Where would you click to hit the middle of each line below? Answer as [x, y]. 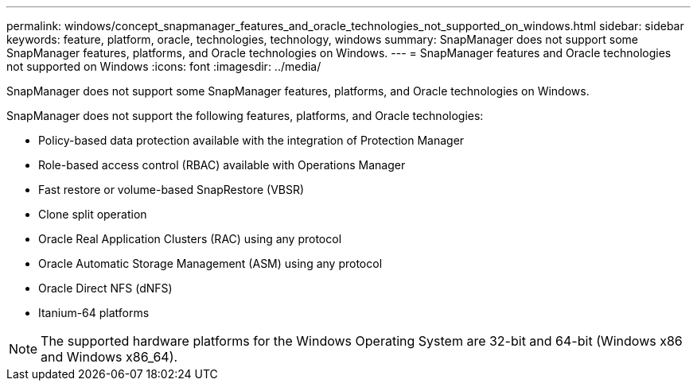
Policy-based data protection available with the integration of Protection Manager [251, 140]
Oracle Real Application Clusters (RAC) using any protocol [190, 239]
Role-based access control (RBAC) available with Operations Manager [222, 165]
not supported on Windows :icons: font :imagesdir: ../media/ [164, 66]
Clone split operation [93, 214]
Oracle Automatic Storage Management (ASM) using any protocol [210, 263]
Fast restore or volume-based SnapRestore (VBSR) [171, 190]
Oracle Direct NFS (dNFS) [105, 288]
